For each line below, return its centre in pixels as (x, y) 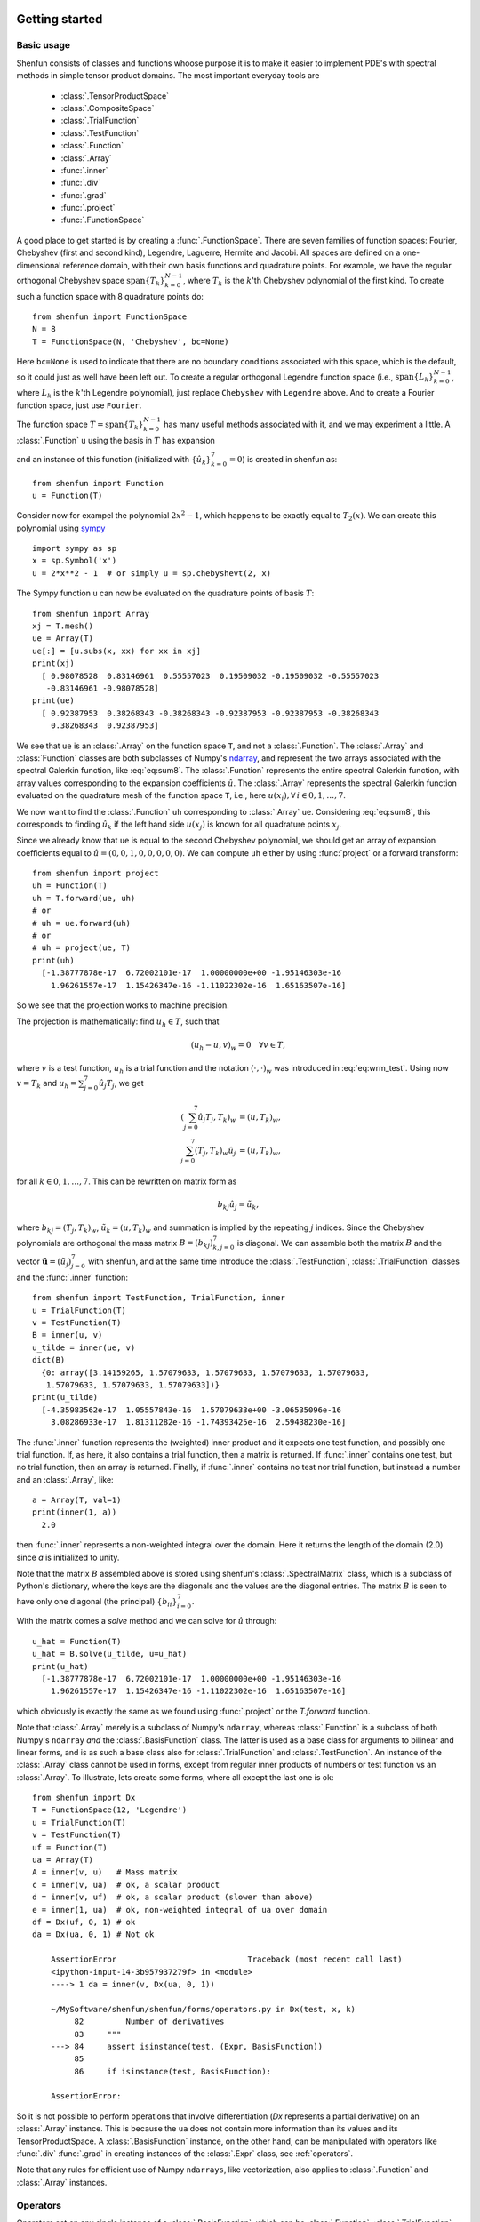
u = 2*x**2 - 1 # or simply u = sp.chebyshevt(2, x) (152, 573)
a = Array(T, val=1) (77, 1500)
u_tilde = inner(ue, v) (84, 1347)
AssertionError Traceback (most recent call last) (226, 1959)
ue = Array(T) (63, 639)
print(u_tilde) (65, 1397)
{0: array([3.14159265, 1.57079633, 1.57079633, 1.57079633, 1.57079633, (205, 1372)
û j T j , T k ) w (217, 1118)
